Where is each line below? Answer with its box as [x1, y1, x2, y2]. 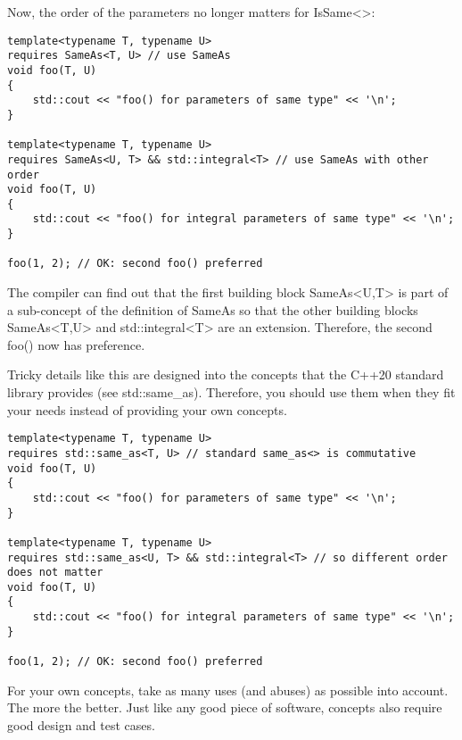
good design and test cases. [7, 715, 155, 734]
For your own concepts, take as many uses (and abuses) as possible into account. [7, 680, 449, 699]
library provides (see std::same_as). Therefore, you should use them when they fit [7, 383, 456, 402]
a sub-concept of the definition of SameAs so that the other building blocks [7, 300, 418, 319]
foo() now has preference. [7, 335, 145, 353]
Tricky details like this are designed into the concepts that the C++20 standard [7, 365, 444, 384]
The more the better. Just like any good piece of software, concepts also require [7, 698, 442, 717]
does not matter [7, 566, 103, 579]
